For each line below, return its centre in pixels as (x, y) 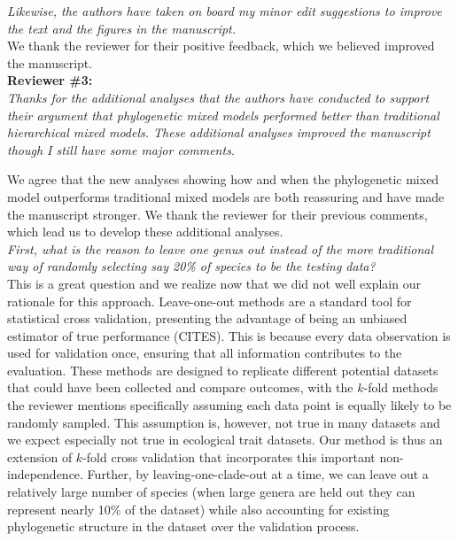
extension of (40, 456)
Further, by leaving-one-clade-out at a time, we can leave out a (258, 474)
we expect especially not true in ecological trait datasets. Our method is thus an (225, 440)
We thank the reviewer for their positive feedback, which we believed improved (221, 46)
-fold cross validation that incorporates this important (229, 456)
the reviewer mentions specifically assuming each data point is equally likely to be (229, 405)
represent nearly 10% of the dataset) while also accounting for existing (198, 509)
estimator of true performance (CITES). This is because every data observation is (229, 335)
